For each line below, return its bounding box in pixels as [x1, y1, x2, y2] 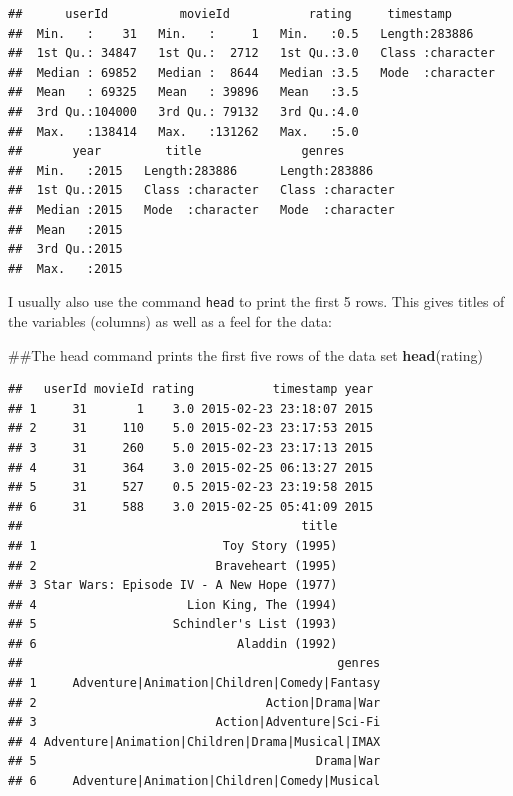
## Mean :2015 [8, 222, 123, 237]
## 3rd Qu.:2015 [8, 242, 123, 257]
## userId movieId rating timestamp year [8, 382, 374, 397]
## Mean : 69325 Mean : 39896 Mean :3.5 [8, 85, 359, 100]
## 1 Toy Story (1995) [8, 538, 338, 553]
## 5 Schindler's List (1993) [8, 617, 338, 632]
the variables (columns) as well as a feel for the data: [8, 310, 332, 331]
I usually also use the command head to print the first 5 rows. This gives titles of [8, 291, 505, 312]
